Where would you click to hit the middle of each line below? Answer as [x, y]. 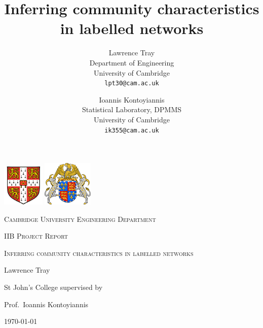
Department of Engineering [132, 62]
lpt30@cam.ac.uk [132, 84]
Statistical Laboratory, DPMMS [131, 109]
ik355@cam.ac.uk [132, 130]
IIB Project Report [36, 236]
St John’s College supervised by [53, 287]
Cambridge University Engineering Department [80, 219]
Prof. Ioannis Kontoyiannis [46, 304]
